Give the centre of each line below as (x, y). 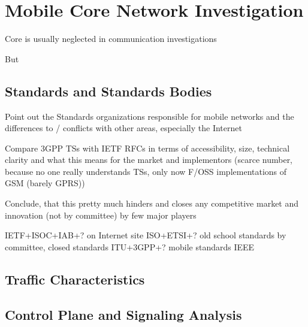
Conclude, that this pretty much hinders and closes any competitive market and (152, 203)
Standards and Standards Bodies (108, 91)
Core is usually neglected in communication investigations (111, 39)
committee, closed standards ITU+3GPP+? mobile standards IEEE (130, 246)
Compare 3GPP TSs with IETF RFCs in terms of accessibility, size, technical (147, 148)
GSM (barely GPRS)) (45, 183)
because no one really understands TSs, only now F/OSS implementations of (146, 171)
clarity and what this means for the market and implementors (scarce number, (149, 160)
